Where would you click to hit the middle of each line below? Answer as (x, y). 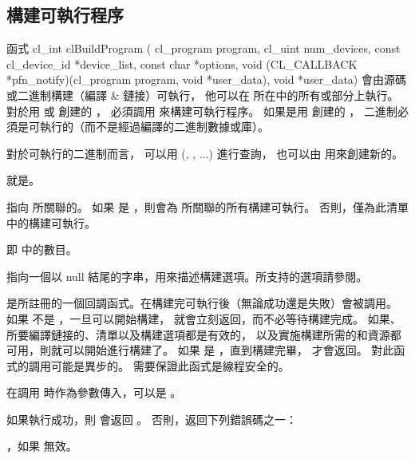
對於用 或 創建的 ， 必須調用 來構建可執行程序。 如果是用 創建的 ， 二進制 (202, 111)
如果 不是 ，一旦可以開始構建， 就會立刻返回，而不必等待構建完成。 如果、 (204, 318)
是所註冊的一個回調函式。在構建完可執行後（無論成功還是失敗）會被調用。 (202, 303)
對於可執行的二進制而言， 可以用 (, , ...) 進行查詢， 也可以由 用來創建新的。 (205, 153)
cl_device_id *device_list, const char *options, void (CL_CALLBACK (182, 63)
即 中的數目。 (42, 249)
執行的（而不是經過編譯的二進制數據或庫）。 (154, 127)
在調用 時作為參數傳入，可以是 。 (94, 392)
